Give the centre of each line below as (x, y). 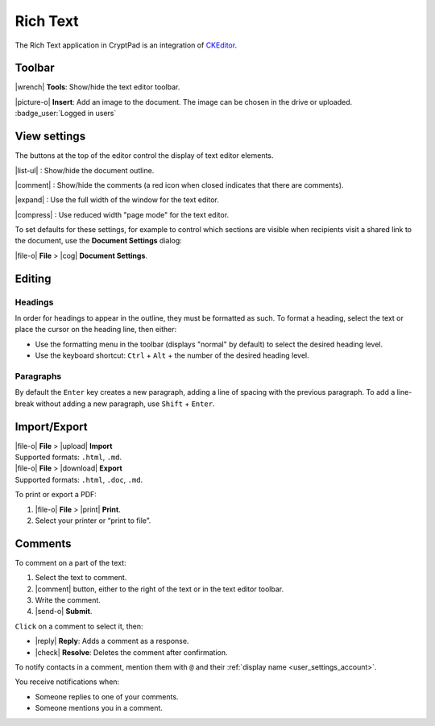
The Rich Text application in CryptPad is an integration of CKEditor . (126, 45)
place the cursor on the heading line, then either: (96, 330)
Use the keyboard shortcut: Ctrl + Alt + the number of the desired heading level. (172, 355)
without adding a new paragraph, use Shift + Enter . (125, 404)
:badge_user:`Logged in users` (66, 114)
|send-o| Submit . (64, 612)
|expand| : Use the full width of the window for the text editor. (117, 200)
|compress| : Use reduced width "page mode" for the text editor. (122, 214)
